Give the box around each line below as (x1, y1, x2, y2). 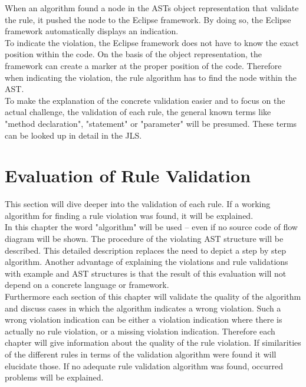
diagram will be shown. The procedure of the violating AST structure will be (5, 232, 284, 245)
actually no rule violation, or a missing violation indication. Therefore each (5, 324, 275, 337)
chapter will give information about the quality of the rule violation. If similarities (5, 336, 301, 349)
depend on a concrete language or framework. (5, 278, 169, 291)
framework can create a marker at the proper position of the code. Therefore (5, 59, 282, 71)
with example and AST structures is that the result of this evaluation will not (5, 267, 287, 279)
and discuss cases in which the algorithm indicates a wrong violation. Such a (5, 301, 281, 314)
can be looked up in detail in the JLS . (5, 129, 142, 141)
